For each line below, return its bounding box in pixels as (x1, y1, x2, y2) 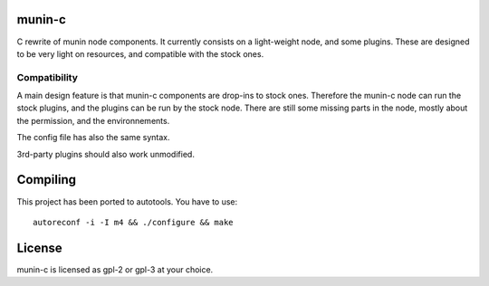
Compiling (16, 172, 77, 187)
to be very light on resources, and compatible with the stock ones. (16, 48, 264, 59)
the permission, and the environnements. (16, 115, 170, 126)
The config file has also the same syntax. (16, 132, 170, 143)
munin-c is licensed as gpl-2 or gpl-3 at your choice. (16, 263, 214, 275)
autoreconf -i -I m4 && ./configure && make (33, 217, 235, 227)
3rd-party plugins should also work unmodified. (16, 148, 195, 159)
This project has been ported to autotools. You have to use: (16, 195, 238, 207)
